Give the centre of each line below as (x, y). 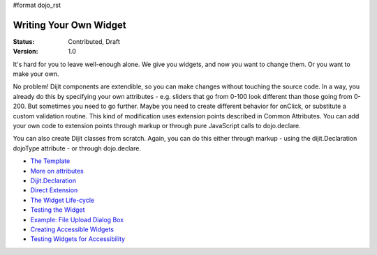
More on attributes (57, 171)
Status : (24, 41)
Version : (25, 52)
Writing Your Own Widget (69, 25)
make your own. (36, 74)
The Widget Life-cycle (62, 200)
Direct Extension (54, 190)
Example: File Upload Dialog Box (77, 219)
